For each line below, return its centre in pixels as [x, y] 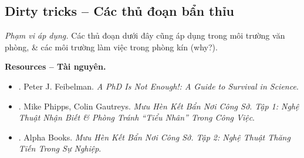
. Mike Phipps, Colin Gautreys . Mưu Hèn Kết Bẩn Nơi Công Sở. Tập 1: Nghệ [159, 106]
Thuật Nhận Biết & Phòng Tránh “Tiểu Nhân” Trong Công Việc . [137, 117]
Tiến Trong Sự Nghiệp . [60, 148]
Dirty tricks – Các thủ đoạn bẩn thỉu [120, 11]
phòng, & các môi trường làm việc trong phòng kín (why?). [111, 47]
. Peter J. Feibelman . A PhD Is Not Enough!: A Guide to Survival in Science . [158, 86]
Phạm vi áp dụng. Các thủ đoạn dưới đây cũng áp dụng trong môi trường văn [145, 35]
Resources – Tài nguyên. [55, 66]
